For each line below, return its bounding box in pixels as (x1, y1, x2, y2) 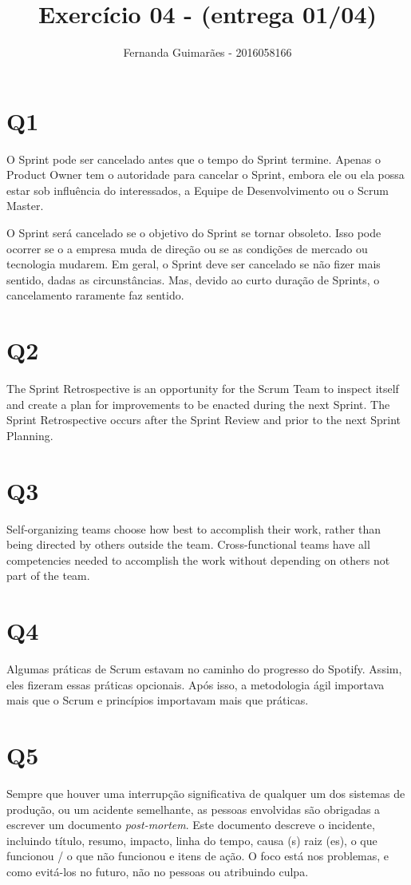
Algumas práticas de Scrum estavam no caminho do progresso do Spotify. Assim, (6, 661, 402, 677)
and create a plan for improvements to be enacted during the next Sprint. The (6, 395, 390, 412)
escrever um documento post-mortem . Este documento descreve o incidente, (6, 816, 375, 833)
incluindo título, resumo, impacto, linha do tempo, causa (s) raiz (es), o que (6, 831, 377, 848)
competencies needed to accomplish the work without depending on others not (6, 551, 390, 568)
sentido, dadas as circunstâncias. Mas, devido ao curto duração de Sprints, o (6, 271, 380, 288)
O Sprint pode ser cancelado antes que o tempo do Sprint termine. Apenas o (6, 150, 381, 167)
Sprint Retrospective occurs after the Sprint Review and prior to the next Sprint (6, 411, 401, 428)
